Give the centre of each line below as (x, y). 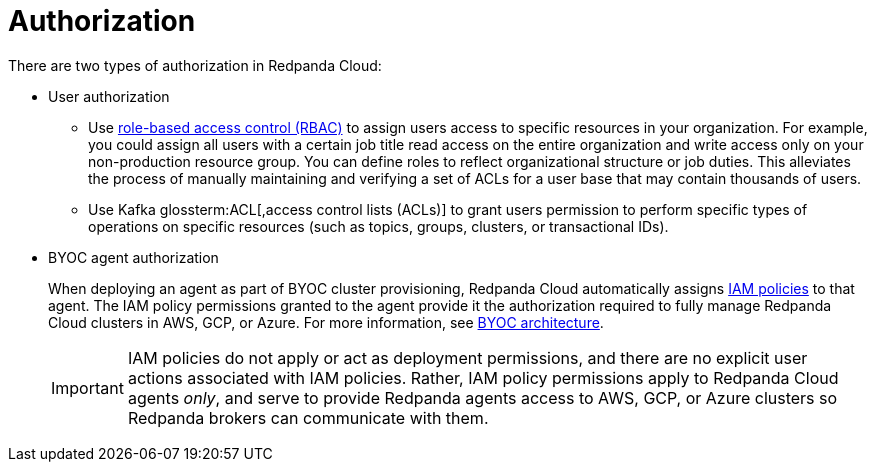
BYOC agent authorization (133, 257)
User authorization (109, 96)
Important (87, 387)
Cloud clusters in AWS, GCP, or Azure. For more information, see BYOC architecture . (326, 322)
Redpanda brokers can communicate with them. (308, 417)
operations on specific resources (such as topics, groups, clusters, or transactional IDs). (378, 226)
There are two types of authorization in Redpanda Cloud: (195, 65)
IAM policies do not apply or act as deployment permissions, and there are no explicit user (467, 357)
